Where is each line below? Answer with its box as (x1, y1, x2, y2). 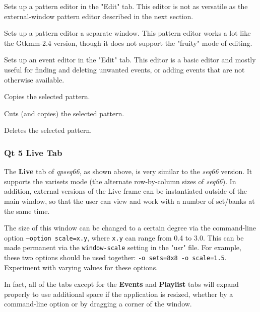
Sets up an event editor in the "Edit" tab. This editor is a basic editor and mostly (4, 54, 256, 65)
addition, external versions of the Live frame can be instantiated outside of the (4, 186, 247, 196)
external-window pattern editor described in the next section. (4, 11, 193, 21)
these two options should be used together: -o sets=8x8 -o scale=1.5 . (4, 252, 227, 263)
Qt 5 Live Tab (4, 146, 62, 159)
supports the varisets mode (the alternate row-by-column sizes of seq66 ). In (4, 176, 236, 186)
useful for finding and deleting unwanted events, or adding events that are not (4, 64, 245, 74)
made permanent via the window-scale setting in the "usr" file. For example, (4, 242, 241, 253)
